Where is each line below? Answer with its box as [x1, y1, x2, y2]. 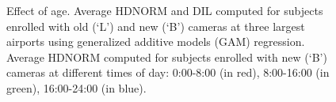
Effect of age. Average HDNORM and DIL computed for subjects [6, 2, 323, 18]
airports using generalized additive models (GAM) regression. [6, 33, 305, 50]
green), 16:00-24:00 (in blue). [6, 79, 147, 96]
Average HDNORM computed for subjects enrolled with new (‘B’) [6, 48, 327, 65]
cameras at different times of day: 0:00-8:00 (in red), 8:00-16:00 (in [6, 64, 330, 81]
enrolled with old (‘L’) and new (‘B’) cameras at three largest [6, 17, 305, 34]
